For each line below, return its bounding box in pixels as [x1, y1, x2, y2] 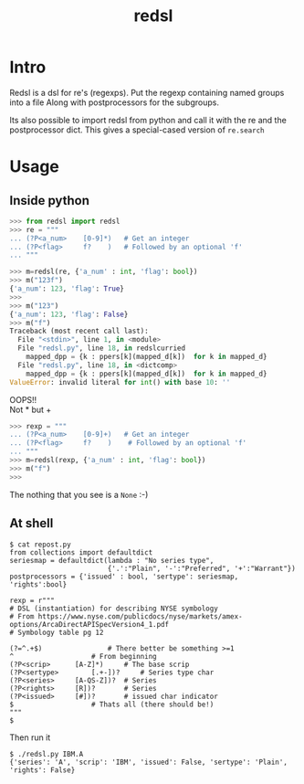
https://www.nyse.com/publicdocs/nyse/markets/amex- [37, 611, 244, 621]
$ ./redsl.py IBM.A [9, 749, 84, 758]
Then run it [9, 732, 51, 743]
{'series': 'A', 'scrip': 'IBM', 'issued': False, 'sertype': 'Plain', [9, 758, 288, 767]
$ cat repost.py [9, 540, 71, 549]
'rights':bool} [9, 579, 68, 589]
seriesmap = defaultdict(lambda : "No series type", [9, 556, 215, 565]
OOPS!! [9, 394, 37, 405]
